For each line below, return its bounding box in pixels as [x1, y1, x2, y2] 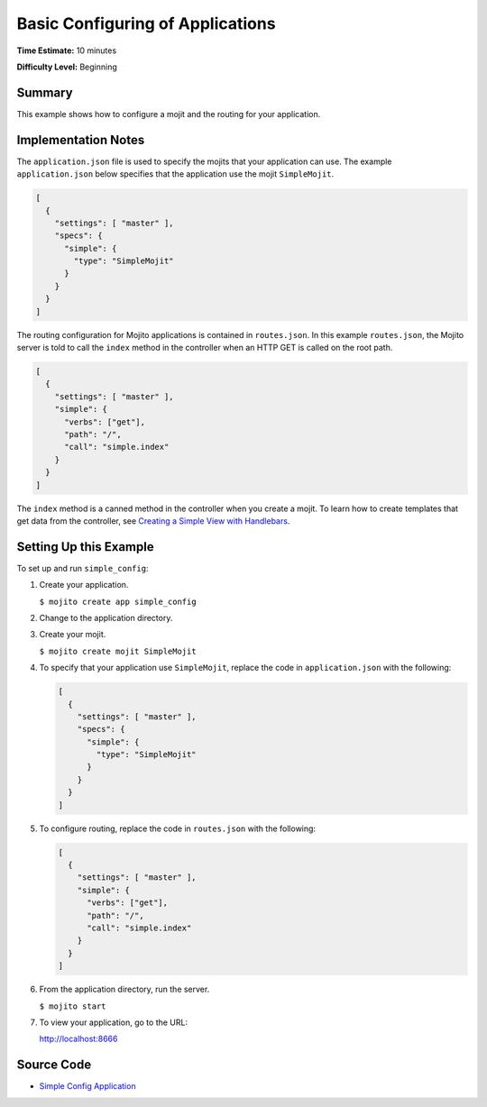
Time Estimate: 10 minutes [16, 45, 117, 56]
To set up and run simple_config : [16, 563, 149, 573]
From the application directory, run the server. [39, 983, 210, 995]
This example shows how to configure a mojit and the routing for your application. [16, 108, 321, 119]
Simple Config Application [39, 1081, 136, 1092]
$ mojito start [39, 1001, 107, 1011]
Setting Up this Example [16, 539, 154, 554]
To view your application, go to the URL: [39, 1017, 188, 1028]
